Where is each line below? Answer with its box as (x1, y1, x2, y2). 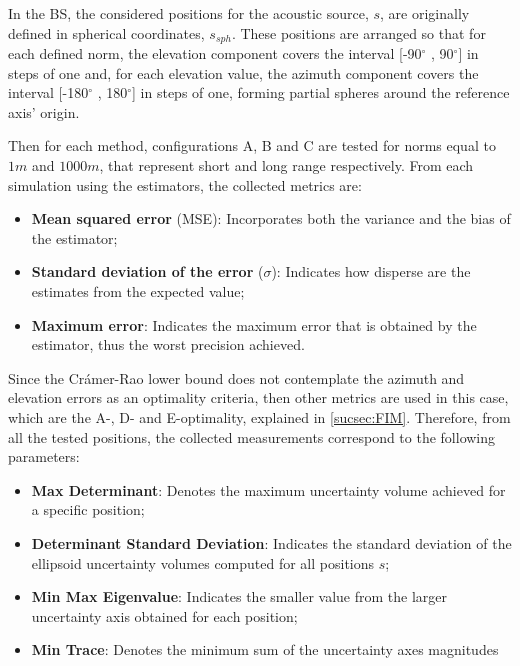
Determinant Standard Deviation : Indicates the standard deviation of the (31, 532, 512, 553)
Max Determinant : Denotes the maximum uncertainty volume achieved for (31, 479, 506, 500)
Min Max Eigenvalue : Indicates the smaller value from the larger (31, 586, 448, 607)
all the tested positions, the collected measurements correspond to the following (8, 426, 496, 447)
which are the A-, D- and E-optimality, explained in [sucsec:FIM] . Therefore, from (8, 406, 511, 427)
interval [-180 (8, 82, 89, 103)
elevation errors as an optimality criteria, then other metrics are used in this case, (8, 387, 509, 408)
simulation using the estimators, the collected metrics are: (8, 174, 362, 195)
